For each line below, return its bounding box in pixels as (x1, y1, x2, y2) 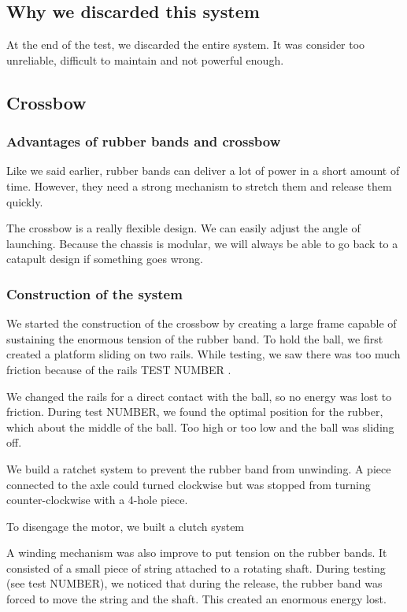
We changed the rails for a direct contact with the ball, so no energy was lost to (6, 388, 392, 404)
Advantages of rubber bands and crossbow (6, 132, 281, 151)
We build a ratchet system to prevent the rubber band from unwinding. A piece (6, 460, 391, 477)
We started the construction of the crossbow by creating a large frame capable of (6, 315, 397, 332)
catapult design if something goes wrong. (6, 250, 203, 267)
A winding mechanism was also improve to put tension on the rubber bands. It (6, 544, 387, 561)
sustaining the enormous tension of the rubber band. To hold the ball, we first (6, 330, 383, 347)
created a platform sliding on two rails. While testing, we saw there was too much (6, 346, 401, 362)
